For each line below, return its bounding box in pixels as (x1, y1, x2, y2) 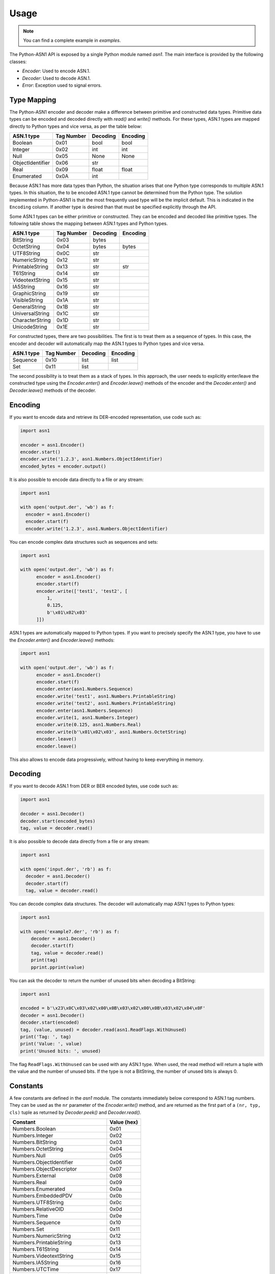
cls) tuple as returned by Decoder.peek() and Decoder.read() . (9, 1109, 142, 1116)
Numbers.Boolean (12, 1125, 56, 1132)
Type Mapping (9, 95, 57, 104)
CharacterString (12, 316, 51, 324)
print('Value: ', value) (20, 1041, 82, 1047)
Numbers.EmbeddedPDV (12, 1192, 73, 1200)
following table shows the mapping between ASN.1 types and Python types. (9, 220, 168, 226)
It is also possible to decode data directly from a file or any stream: (9, 838, 150, 844)
